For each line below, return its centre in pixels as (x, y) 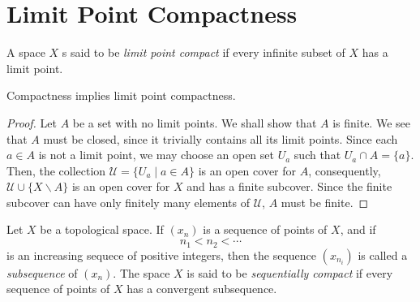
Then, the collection (56, 170)
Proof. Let (32, 122)
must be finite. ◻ (325, 202)
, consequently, (345, 170)
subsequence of (42, 272)
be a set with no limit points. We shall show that (195, 122)
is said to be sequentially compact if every (290, 272)
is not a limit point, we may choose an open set (156, 155)
